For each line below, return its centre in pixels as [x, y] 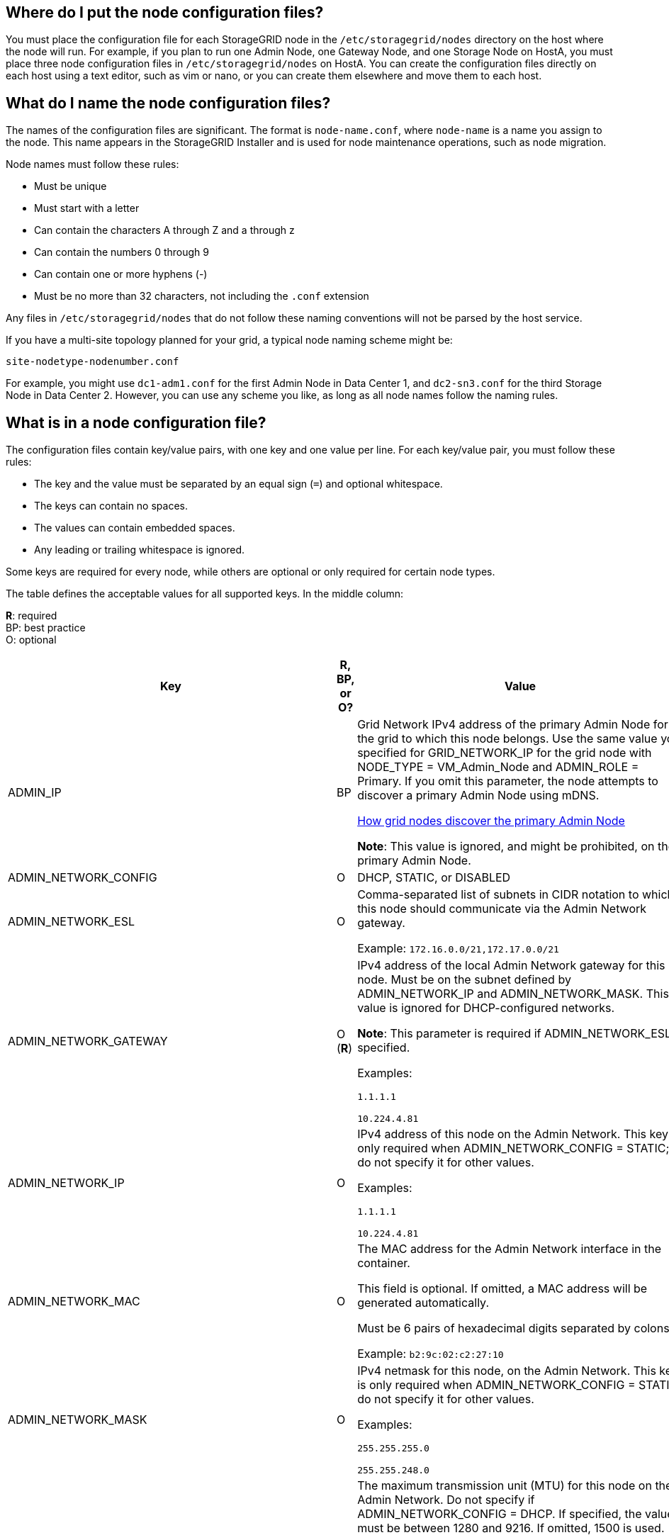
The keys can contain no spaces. [111, 506]
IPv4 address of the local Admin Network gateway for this [511, 966]
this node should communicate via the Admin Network [502, 909]
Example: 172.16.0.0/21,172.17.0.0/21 [458, 949]
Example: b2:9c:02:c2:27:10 [431, 1354]
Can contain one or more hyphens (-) [121, 274]
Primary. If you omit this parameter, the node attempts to [508, 781]
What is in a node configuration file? [136, 422]
